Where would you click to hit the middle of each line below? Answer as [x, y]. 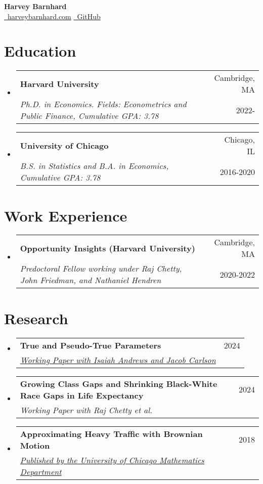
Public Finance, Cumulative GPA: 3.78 [89, 116]
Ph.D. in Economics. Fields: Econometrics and [103, 104]
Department [41, 471]
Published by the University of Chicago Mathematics [112, 460]
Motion [35, 445]
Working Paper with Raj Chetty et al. [86, 410]
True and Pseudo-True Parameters [91, 345]
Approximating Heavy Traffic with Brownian [111, 433]
